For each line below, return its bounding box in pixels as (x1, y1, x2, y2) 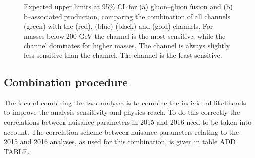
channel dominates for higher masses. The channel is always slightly (24, 40, 230, 51)
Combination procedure (4, 74, 128, 89)
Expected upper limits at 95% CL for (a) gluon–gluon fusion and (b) (24, 1, 233, 11)
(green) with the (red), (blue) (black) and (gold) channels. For (24, 21, 213, 31)
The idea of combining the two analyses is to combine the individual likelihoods (4, 97, 246, 107)
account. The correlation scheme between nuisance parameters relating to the (4, 126, 239, 137)
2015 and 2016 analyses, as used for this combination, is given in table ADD (4, 136, 236, 147)
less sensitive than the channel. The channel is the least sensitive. (24, 50, 222, 60)
